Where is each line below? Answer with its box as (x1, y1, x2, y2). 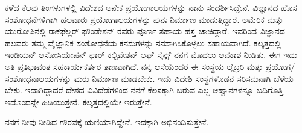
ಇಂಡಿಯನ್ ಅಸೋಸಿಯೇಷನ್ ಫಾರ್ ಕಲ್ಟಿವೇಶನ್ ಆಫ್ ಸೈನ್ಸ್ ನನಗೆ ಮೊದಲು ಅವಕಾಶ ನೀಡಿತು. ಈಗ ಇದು (5, 48, 297, 61)
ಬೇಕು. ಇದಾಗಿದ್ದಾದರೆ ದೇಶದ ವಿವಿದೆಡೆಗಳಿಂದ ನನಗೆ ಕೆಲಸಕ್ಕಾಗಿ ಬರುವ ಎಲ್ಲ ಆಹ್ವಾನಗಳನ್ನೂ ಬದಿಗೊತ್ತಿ (5, 84, 283, 96)
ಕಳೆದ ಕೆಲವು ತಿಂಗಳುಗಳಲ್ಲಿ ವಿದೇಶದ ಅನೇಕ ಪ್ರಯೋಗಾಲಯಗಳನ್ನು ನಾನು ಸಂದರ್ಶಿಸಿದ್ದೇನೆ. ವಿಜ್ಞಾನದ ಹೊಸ (5, 1, 297, 13)
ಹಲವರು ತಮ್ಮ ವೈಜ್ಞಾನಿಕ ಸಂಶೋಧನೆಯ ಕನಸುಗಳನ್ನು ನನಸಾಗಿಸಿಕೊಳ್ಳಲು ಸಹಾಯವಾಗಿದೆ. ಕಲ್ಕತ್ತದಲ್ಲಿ (5, 36, 281, 49)
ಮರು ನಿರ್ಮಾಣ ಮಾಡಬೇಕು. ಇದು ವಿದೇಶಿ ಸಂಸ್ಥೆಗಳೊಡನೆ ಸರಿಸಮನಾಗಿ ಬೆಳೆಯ (74, 72, 294, 84)
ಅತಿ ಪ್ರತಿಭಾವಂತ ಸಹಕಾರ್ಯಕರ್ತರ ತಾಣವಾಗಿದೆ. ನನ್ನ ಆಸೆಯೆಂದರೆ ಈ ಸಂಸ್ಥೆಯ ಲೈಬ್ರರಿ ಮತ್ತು (5, 60, 263, 72)
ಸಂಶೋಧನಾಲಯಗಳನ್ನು (5, 72, 71, 84)
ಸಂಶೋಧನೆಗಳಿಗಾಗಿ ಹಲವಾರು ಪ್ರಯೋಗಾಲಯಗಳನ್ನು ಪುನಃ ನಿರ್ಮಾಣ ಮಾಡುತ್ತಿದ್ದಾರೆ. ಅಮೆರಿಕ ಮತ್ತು (5, 13, 283, 25)
